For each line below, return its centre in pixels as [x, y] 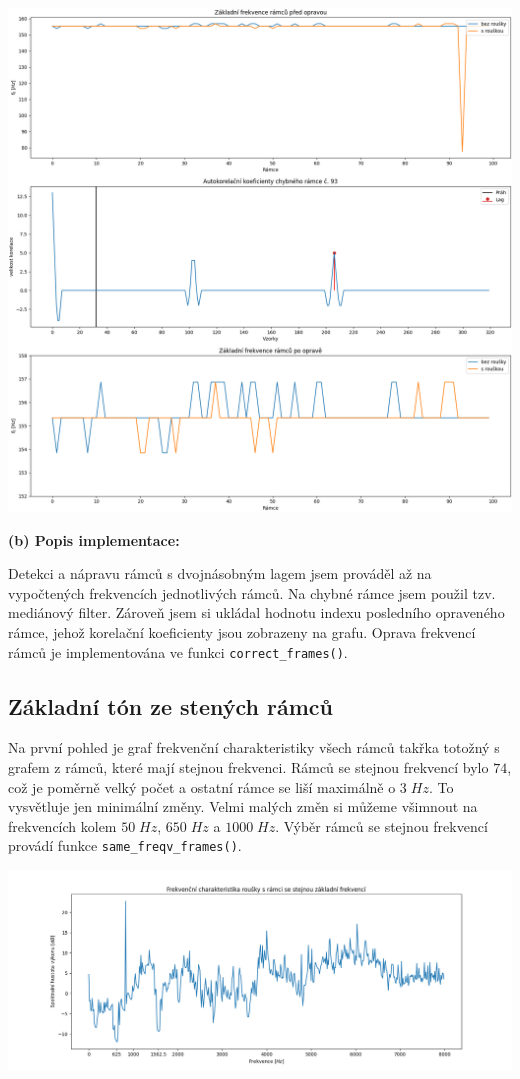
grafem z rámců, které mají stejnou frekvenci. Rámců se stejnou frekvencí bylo [248, 767]
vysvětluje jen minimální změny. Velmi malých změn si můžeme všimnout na [243, 806]
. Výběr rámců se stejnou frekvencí [381, 825]
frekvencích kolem [62, 825]
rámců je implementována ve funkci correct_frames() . [178, 651]
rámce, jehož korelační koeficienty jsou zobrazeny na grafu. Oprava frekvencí [242, 631]
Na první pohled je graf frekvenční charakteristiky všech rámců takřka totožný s [254, 747]
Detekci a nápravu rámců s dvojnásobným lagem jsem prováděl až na [220, 573]
